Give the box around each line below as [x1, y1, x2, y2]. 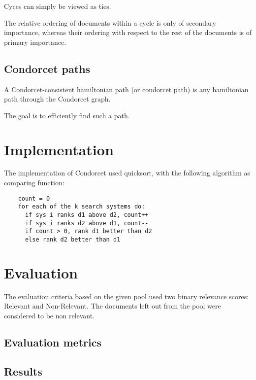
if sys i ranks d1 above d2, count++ [25, 211, 149, 218]
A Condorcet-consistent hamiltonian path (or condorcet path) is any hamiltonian [4, 84, 249, 94]
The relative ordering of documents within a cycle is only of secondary [4, 17, 216, 28]
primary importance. [4, 36, 66, 47]
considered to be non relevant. [4, 310, 95, 320]
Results [4, 363, 42, 379]
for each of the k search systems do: [18, 203, 145, 210]
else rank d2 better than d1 [25, 236, 121, 243]
